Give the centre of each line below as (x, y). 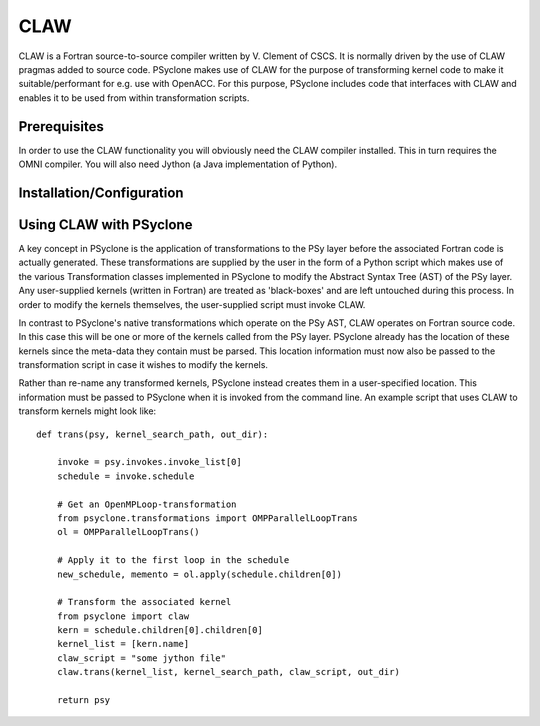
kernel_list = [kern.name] (123, 644)
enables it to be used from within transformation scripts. (134, 97)
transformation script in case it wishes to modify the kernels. (143, 365)
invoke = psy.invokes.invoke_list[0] (149, 462)
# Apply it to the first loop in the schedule (173, 560)
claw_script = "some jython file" (141, 658)
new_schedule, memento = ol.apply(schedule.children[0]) (199, 574)
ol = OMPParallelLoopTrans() (128, 532)
